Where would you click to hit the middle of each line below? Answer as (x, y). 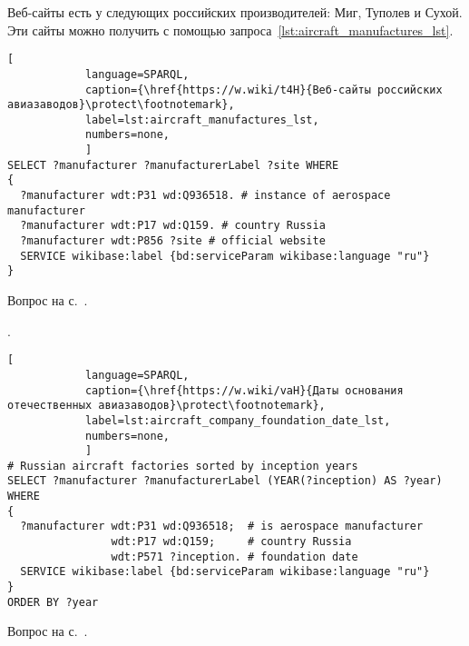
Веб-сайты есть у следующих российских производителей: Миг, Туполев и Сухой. (235, 12)
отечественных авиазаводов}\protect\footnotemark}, (166, 406)
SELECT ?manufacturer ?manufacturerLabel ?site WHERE (173, 165)
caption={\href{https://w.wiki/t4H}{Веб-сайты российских (264, 89)
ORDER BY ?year (53, 602)
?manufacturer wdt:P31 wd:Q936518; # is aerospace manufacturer (222, 527)
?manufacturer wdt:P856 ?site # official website (173, 241)
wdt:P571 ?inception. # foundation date (234, 557)
